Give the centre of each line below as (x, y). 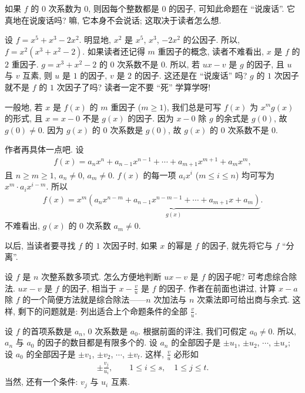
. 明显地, (95, 40)
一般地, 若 (24, 106)
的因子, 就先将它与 (237, 245)
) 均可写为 (255, 175)
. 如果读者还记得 (114, 51)
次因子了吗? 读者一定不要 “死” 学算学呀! (134, 87)
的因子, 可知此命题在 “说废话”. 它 (232, 8)
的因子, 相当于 (89, 288)
